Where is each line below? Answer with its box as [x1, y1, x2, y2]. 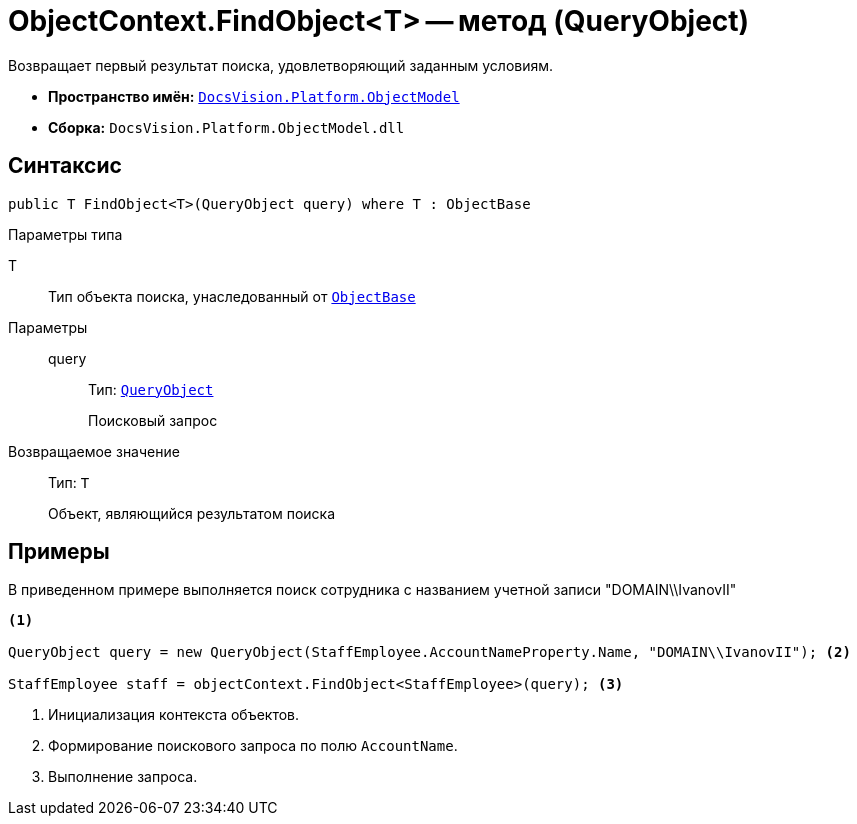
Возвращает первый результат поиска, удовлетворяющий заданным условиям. [8, 56, 554, 74]
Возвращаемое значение [8, 442, 180, 460]
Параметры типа [8, 225, 123, 243]
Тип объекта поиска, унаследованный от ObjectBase [48, 287, 416, 305]
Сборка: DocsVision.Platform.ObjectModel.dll [48, 118, 405, 136]
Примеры [8, 539, 110, 565]
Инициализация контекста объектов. [48, 706, 300, 724]
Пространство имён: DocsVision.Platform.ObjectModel [48, 87, 460, 105]
